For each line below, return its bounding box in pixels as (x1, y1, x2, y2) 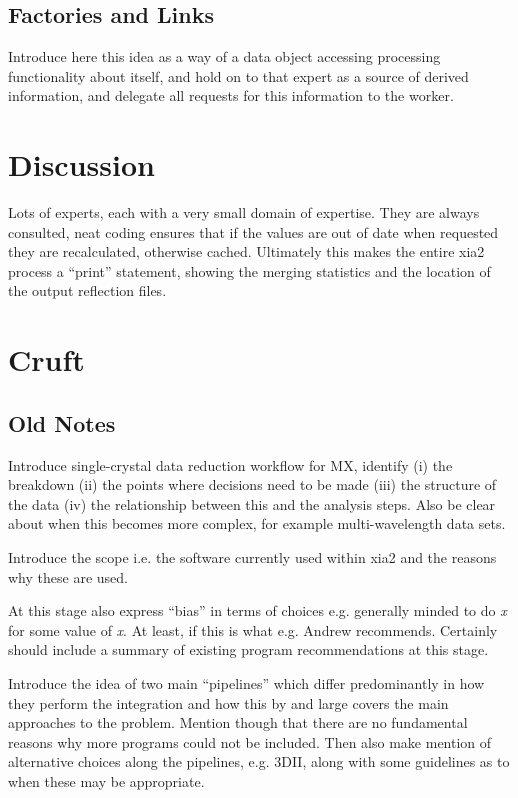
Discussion (8, 144, 155, 185)
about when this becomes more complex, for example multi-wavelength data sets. (8, 513, 506, 534)
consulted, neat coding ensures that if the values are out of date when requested (8, 221, 499, 242)
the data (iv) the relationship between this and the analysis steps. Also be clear (8, 493, 496, 514)
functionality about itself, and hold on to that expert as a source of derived (8, 65, 469, 86)
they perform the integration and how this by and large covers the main (8, 692, 449, 713)
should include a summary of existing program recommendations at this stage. (8, 639, 489, 660)
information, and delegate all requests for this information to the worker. (8, 85, 454, 106)
